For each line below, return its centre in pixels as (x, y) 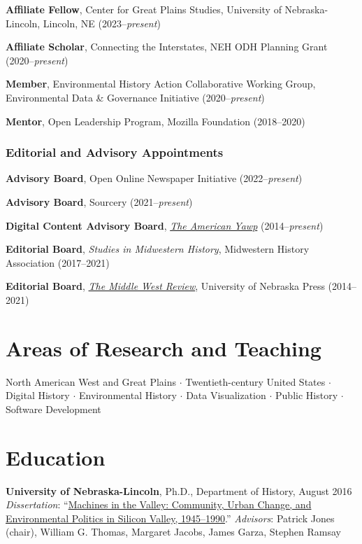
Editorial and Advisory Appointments (115, 152)
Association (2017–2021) (58, 262)
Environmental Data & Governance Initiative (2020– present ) (135, 97)
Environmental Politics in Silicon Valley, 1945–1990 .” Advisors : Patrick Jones (170, 518)
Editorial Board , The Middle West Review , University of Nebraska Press (165, 286)
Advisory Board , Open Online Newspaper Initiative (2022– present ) (154, 178)
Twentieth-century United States (255, 381)
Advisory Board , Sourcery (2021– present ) (99, 201)
